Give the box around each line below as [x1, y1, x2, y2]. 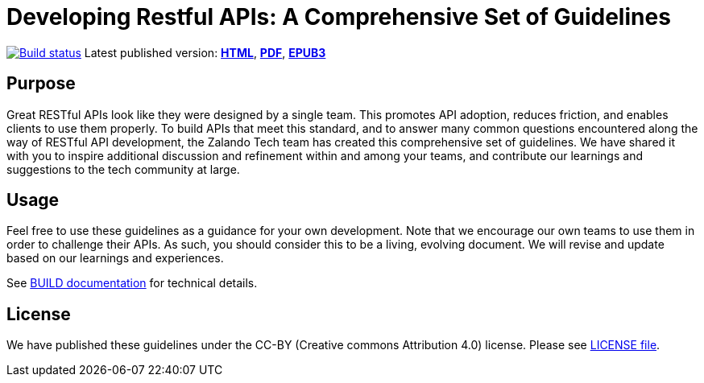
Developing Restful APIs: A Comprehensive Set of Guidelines [6, 3, 671, 31]
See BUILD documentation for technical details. [6, 276, 258, 290]
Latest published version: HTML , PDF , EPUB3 [84, 45, 326, 60]
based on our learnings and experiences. [6, 251, 224, 266]
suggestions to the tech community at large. [6, 162, 240, 176]
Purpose [6, 73, 76, 94]
